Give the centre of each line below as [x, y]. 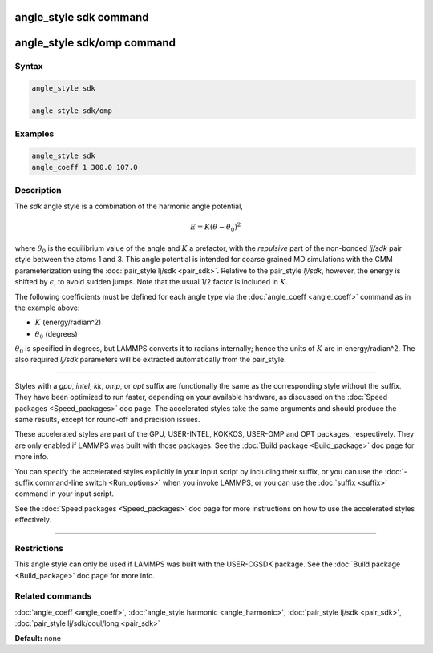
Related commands [53, 596]
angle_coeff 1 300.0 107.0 [85, 167]
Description [38, 190]
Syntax [29, 67]
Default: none [38, 638]
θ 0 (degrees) [56, 335]
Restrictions [39, 548]
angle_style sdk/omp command [95, 43]
